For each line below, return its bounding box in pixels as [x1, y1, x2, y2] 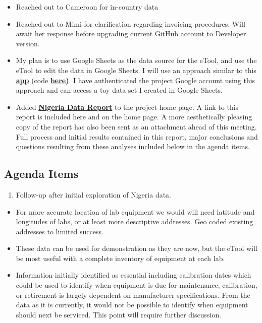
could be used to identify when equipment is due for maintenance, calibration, [16, 280, 257, 290]
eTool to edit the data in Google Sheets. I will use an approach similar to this [16, 64, 256, 75]
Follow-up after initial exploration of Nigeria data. [16, 189, 171, 200]
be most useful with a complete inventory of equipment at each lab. [16, 252, 225, 263]
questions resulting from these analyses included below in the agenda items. [16, 141, 250, 152]
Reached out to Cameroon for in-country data [16, 2, 159, 12]
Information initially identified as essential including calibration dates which [16, 270, 251, 280]
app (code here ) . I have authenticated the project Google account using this [16, 75, 255, 85]
